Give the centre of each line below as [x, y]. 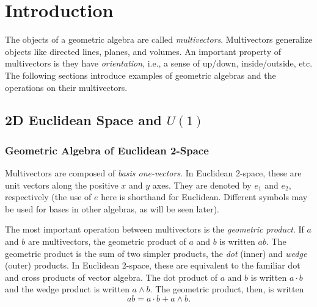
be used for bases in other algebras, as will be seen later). [112, 208]
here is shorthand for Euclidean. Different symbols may [204, 197]
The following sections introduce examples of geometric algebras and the [140, 75]
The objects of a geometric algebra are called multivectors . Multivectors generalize [159, 39]
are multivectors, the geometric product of [107, 241]
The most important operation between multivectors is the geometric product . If [155, 229]
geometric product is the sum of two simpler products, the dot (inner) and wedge [156, 253]
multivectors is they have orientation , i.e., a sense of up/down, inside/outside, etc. [159, 63]
